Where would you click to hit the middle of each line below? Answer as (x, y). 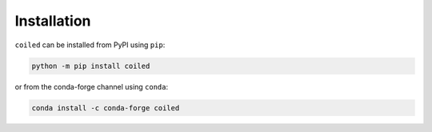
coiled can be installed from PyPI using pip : (90, 45)
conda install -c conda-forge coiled (106, 108)
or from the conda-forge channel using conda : (92, 86)
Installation (53, 21)
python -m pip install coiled (91, 66)
